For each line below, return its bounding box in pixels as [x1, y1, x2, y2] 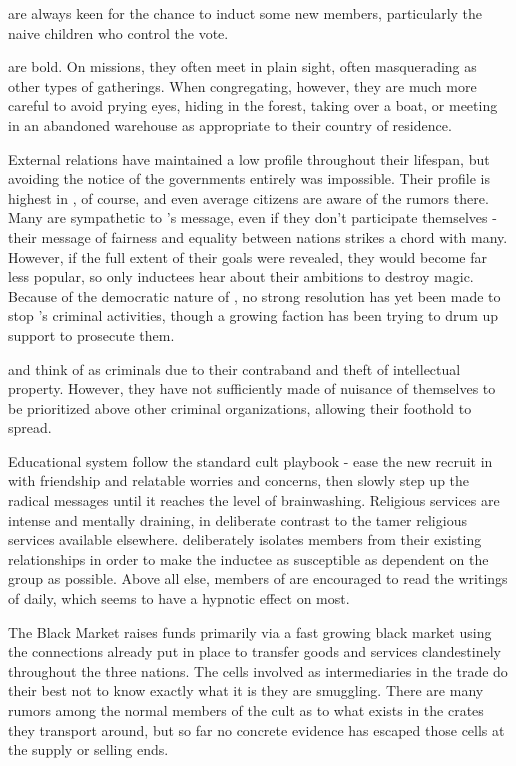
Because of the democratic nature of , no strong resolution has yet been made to [8, 285, 501, 306]
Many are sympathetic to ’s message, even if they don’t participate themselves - [8, 207, 497, 228]
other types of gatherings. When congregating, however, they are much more [8, 75, 477, 96]
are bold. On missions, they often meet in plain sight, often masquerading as [8, 56, 477, 77]
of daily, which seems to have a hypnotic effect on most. [8, 588, 350, 609]
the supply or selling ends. [8, 739, 169, 760]
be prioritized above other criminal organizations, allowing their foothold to [8, 397, 472, 418]
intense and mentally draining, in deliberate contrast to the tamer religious [8, 509, 467, 530]
